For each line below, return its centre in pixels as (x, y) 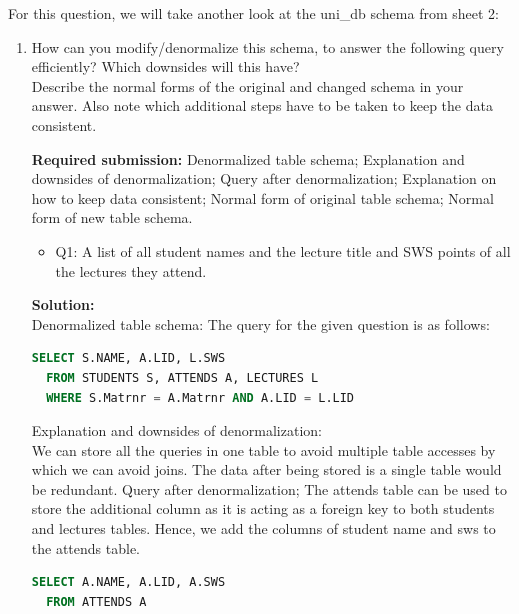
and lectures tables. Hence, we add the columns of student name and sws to (263, 528)
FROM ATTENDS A (96, 601)
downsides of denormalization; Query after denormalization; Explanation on (264, 178)
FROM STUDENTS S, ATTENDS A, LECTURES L (182, 377)
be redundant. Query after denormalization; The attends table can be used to (269, 488)
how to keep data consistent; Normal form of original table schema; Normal (262, 197)
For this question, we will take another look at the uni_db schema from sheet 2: (253, 13)
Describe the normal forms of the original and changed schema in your (247, 85)
